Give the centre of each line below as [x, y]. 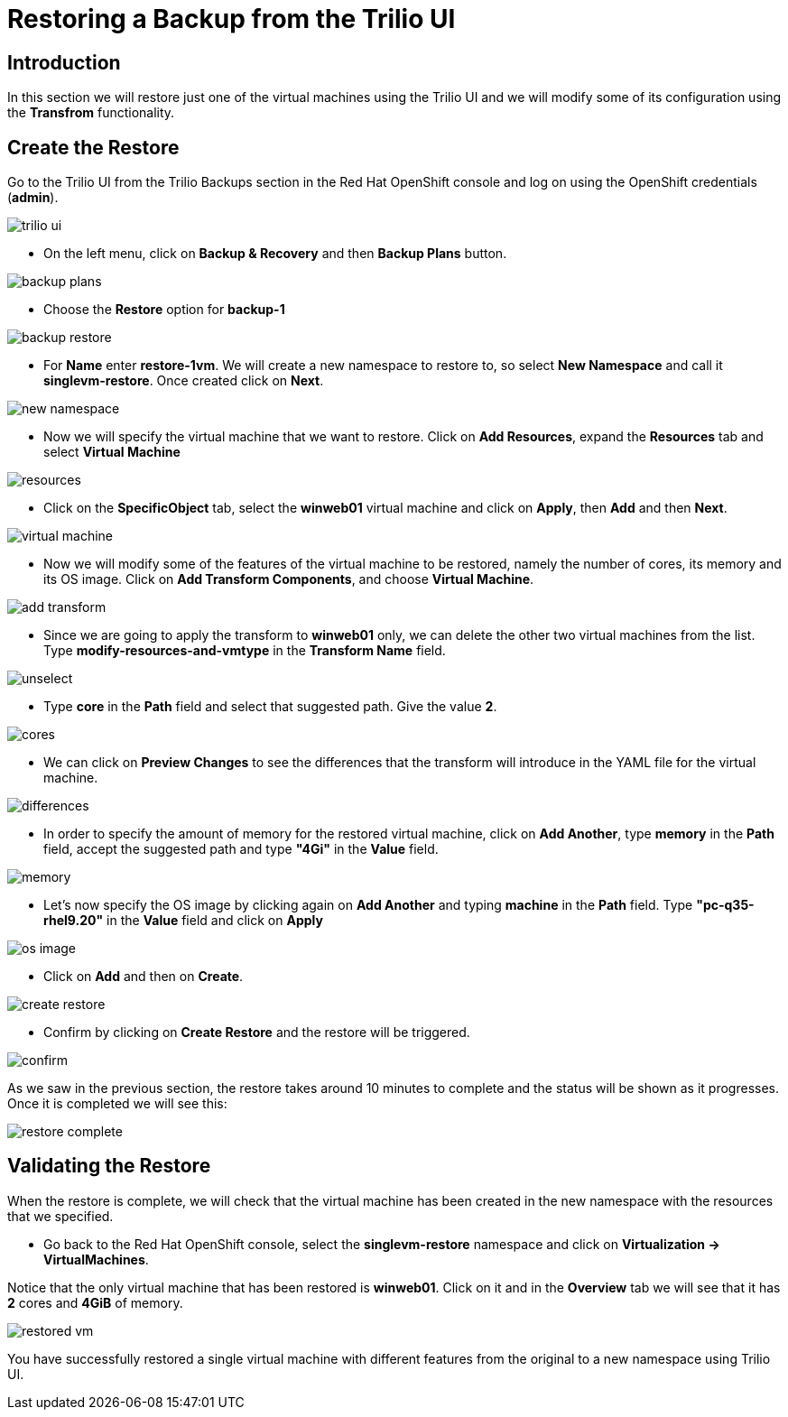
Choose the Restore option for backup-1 [164, 310]
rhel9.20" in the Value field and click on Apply [183, 921]
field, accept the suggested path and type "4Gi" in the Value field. [241, 849]
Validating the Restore [109, 1166]
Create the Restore [93, 147]
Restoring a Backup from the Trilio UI [232, 19]
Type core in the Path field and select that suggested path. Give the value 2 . [270, 707]
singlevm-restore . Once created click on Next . [184, 381]
